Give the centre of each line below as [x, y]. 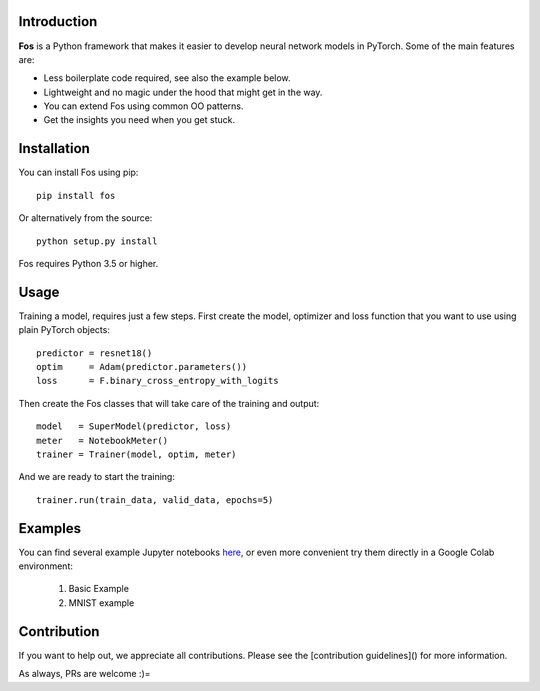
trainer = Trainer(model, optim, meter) [136, 454]
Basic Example [99, 589]
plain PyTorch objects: [64, 330]
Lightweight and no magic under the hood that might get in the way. [183, 92]
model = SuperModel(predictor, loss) [134, 426]
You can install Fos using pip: [78, 172]
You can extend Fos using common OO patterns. [143, 106]
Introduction [58, 21]
